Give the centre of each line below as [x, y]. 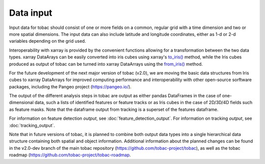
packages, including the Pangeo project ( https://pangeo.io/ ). [70, 86]
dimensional [21, 103]
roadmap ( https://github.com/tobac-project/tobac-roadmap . [70, 155]
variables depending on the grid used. [48, 41]
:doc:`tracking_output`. [32, 125]
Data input [31, 13]
